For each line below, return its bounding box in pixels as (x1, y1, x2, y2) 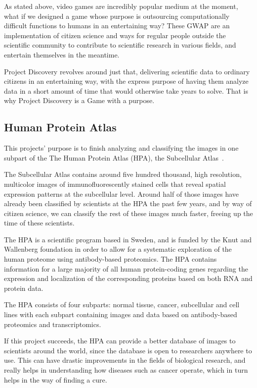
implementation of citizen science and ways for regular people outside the (4, 30, 226, 40)
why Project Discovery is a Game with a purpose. (4, 95, 155, 106)
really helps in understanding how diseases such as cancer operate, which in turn (4, 365, 248, 375)
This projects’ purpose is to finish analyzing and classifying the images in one (4, 143, 239, 153)
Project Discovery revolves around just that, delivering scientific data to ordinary (4, 66, 250, 76)
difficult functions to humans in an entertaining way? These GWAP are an (4, 20, 230, 31)
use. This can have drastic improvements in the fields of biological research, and (4, 355, 246, 365)
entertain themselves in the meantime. (4, 49, 120, 59)
